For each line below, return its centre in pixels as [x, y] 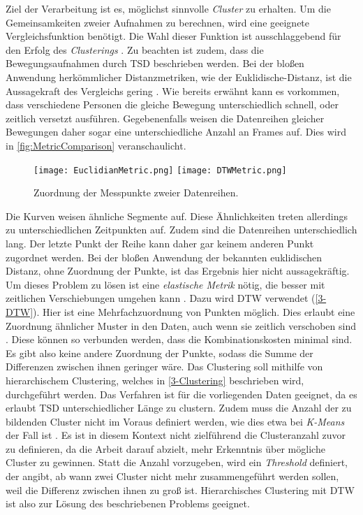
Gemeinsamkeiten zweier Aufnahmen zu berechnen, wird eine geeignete [158, 22]
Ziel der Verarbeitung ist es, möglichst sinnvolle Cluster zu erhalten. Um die [168, 8]
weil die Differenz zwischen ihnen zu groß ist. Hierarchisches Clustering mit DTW [180, 489]
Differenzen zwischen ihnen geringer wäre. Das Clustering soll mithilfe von [164, 367]
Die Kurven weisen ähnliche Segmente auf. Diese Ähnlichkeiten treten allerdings [177, 216]
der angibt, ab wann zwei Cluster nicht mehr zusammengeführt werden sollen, [172, 476]
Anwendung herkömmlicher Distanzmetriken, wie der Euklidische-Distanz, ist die [179, 77]
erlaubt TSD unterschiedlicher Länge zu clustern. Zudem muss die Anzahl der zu [179, 408]
